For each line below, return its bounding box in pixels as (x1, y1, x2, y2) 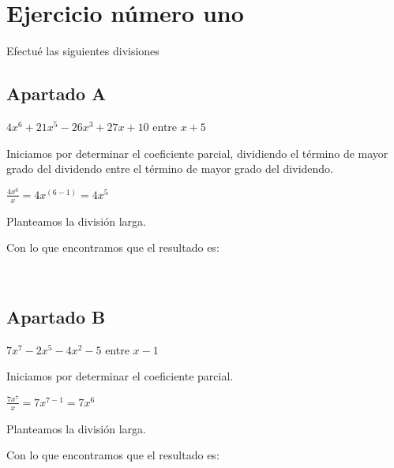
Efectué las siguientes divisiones (6, 43, 159, 59)
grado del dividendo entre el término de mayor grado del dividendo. (6, 160, 334, 177)
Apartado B (6, 304, 106, 328)
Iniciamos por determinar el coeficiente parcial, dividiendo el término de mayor (6, 144, 388, 161)
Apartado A (6, 81, 107, 106)
